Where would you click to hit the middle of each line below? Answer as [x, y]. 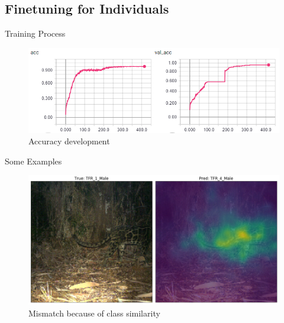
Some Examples [33, 161]
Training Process [35, 33]
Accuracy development [69, 141]
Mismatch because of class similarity [94, 313]
